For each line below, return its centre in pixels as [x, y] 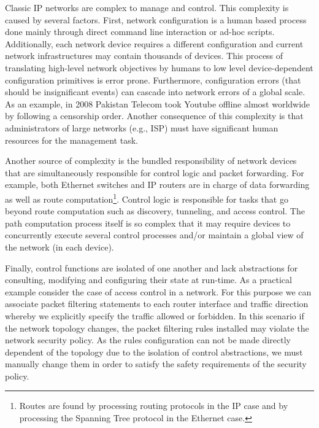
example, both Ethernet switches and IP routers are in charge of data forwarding [157, 185]
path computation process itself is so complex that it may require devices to [148, 223]
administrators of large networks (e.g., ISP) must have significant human [142, 127]
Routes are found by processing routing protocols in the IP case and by [154, 406]
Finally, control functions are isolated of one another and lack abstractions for [152, 267]
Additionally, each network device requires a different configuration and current [154, 43]
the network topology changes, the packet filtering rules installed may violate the [157, 328]
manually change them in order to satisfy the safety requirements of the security [156, 364]
